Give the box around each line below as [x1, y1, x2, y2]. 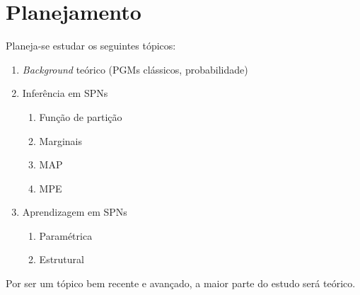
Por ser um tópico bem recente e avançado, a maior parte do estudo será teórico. [6, 276, 356, 291]
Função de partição [39, 109, 122, 124]
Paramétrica [39, 228, 93, 243]
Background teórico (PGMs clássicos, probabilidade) [22, 62, 248, 76]
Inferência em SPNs [22, 86, 108, 100]
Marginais [39, 133, 83, 148]
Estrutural [39, 252, 84, 267]
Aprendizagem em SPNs [22, 204, 127, 219]
